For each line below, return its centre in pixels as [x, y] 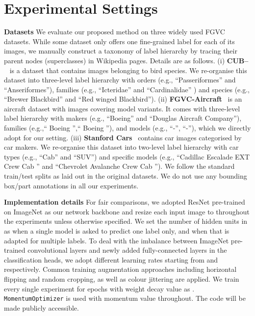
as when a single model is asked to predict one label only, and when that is [117, 231]
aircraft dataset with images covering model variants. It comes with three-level [122, 108]
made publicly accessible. [41, 307]
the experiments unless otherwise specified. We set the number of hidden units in [126, 221]
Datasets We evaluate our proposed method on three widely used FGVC [115, 32]
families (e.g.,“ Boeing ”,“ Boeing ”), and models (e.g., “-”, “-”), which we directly [127, 128]
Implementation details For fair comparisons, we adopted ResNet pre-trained [125, 202]
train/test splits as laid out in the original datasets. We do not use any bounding [126, 176]
